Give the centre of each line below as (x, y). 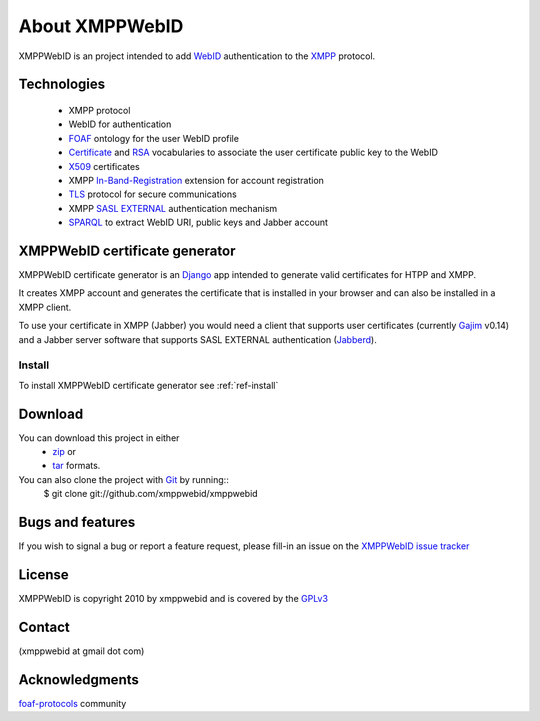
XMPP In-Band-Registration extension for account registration (196, 180)
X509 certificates (104, 166)
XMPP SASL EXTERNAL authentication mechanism (173, 208)
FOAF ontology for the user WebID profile (154, 138)
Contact (44, 626)
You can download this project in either (99, 437)
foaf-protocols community (72, 703)
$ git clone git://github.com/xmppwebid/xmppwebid (151, 494)
